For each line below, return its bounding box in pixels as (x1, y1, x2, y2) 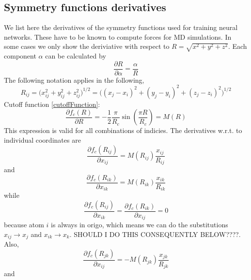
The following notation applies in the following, (4, 74, 144, 85)
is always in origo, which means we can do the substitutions (51, 220, 228, 230)
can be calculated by (45, 51, 106, 61)
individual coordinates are (4, 135, 81, 145)
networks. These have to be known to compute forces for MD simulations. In (4, 31, 232, 42)
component (4, 51, 36, 61)
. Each (228, 41, 247, 51)
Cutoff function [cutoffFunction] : (4, 99, 100, 109)
